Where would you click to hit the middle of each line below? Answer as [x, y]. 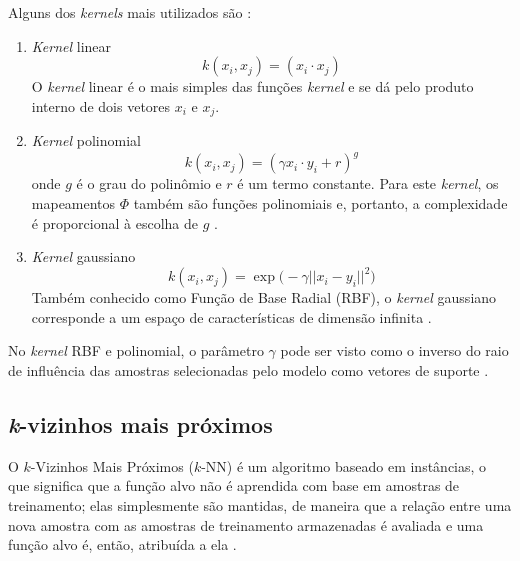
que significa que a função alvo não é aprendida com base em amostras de [234, 485]
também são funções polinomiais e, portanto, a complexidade [320, 202]
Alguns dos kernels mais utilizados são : [130, 12]
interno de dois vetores [101, 105]
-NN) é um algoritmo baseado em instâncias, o [344, 465]
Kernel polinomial [86, 140]
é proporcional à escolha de [115, 222]
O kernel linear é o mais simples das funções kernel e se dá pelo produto [252, 86]
